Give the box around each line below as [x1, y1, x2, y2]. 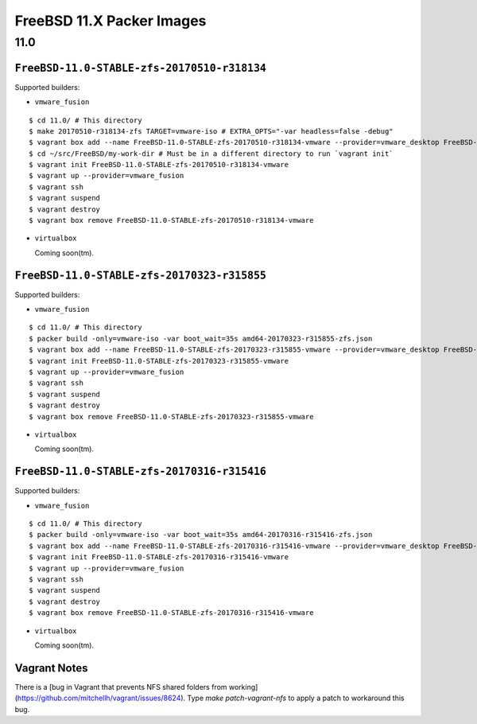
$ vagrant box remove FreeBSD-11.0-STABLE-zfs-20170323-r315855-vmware [29, 412, 314, 421]
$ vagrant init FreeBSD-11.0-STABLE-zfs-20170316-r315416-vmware [29, 553, 289, 562]
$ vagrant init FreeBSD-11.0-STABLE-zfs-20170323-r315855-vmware [29, 356, 289, 365]
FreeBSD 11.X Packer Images [14, 12, 207, 29]
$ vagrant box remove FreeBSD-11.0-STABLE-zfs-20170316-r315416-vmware [29, 609, 314, 617]
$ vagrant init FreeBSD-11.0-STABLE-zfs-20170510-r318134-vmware [29, 160, 289, 169]
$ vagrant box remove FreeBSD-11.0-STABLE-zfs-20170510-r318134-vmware [29, 216, 314, 225]
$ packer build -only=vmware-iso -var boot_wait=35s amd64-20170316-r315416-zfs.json [29, 530, 373, 539]
